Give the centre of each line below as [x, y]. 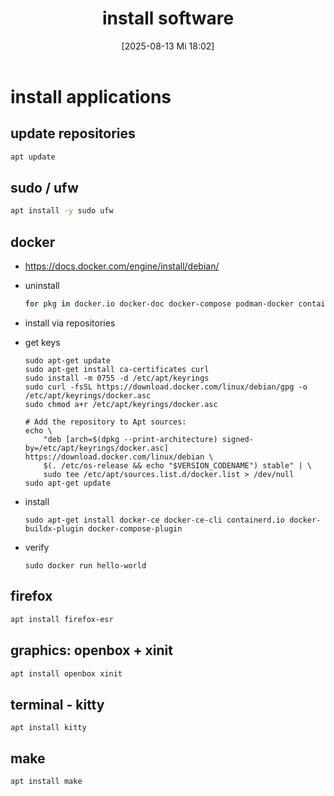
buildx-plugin [54, 529]
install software [168, 18]
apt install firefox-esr [62, 619]
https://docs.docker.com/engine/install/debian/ [122, 266]
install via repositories [70, 323]
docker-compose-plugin [135, 529]
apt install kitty [48, 728]
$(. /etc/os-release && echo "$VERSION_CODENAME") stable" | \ [177, 466]
